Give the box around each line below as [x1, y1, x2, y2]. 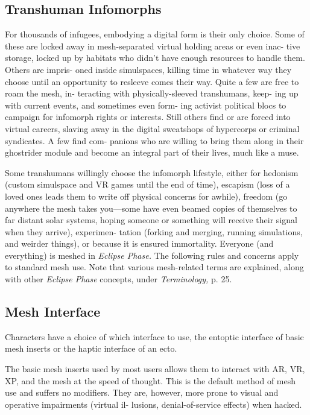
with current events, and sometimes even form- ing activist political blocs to [5, 98, 286, 111]
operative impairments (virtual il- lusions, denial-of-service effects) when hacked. [5, 398, 302, 410]
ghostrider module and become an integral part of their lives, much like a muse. [5, 146, 299, 159]
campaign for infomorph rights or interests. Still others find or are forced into [5, 110, 291, 123]
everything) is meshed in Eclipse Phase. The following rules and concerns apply [5, 249, 299, 261]
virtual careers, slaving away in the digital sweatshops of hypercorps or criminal [5, 122, 300, 135]
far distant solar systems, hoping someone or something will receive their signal [5, 214, 297, 226]
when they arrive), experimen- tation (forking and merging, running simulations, [5, 225, 303, 238]
